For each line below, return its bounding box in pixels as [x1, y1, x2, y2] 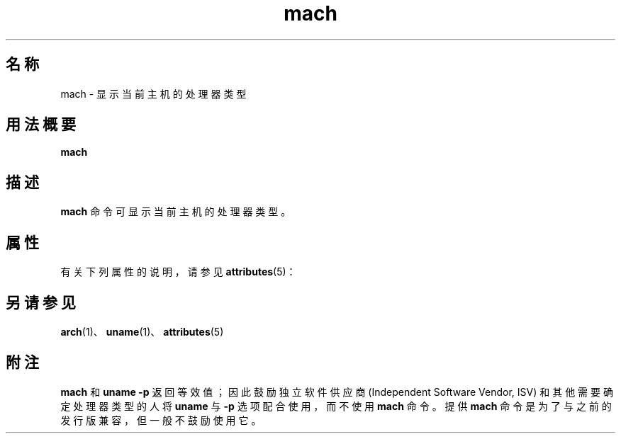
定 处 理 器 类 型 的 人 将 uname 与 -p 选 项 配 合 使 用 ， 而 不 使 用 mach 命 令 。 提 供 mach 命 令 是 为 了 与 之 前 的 [60, 399, 612, 412]
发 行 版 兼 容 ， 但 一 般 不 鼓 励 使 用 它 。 [60, 414, 262, 426]
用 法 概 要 [6, 115, 76, 134]
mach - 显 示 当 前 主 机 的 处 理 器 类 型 [60, 87, 247, 100]
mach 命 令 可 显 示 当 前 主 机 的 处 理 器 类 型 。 [60, 205, 291, 218]
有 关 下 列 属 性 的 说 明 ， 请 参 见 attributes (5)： [60, 266, 296, 278]
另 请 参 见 [6, 293, 76, 312]
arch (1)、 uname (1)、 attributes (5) [60, 325, 224, 338]
